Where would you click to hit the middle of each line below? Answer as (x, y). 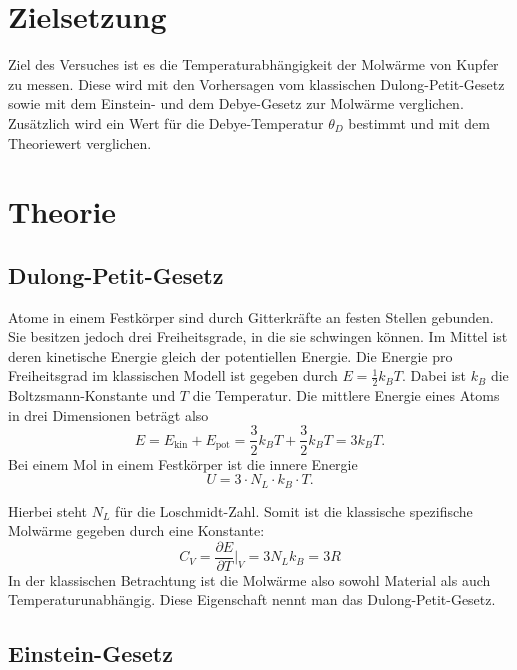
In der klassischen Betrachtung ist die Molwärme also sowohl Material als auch (249, 579)
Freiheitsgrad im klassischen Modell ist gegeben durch (173, 375)
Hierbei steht (48, 510)
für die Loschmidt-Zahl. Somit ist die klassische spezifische (294, 510)
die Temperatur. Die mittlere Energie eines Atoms (346, 395)
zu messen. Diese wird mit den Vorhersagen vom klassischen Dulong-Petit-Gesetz (256, 83)
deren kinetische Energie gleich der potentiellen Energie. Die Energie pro (230, 355)
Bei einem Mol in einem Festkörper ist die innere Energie (183, 463)
